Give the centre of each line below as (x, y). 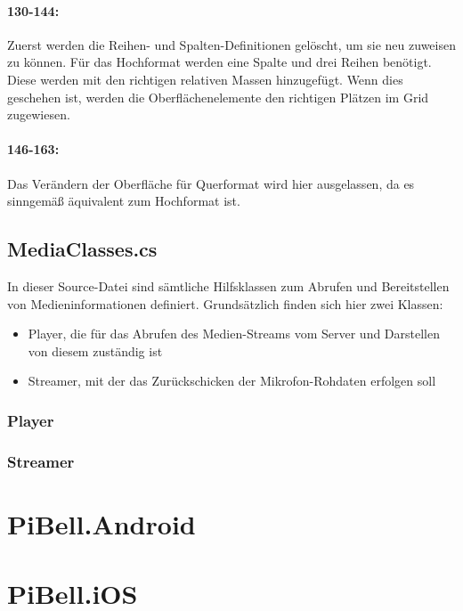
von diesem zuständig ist (95, 350)
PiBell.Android (102, 523)
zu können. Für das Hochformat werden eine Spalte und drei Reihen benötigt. (219, 62)
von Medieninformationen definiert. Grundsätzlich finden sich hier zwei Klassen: (225, 303)
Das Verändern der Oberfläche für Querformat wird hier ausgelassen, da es (211, 183)
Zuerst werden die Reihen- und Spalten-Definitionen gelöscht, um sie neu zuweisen (231, 44)
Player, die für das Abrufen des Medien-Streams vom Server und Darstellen (234, 334)
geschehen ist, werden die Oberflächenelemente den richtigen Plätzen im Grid (218, 97)
